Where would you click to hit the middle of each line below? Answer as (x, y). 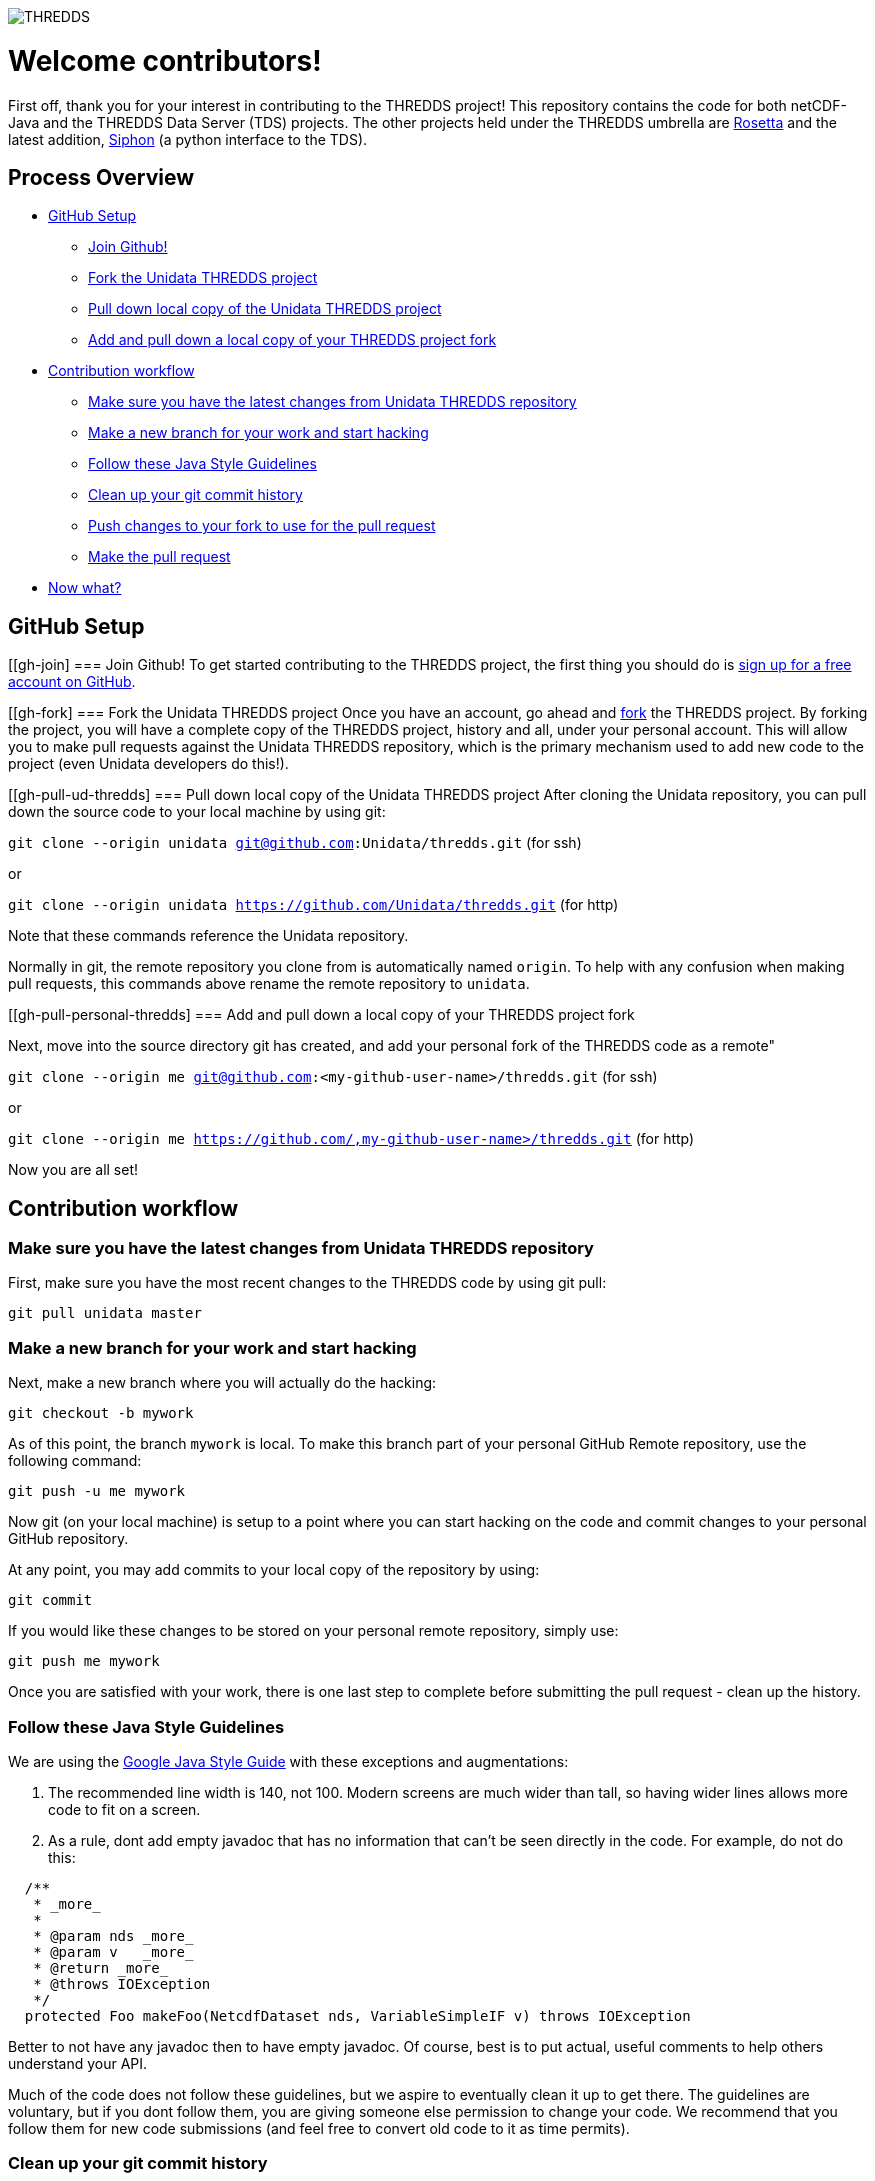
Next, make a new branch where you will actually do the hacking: (222, 1383)
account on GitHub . (72, 682)
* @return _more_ (101, 1967)
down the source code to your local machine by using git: (197, 812)
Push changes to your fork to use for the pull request (262, 526)
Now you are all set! (73, 1170)
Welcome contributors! (165, 60)
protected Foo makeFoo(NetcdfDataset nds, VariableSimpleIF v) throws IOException (357, 2015)
